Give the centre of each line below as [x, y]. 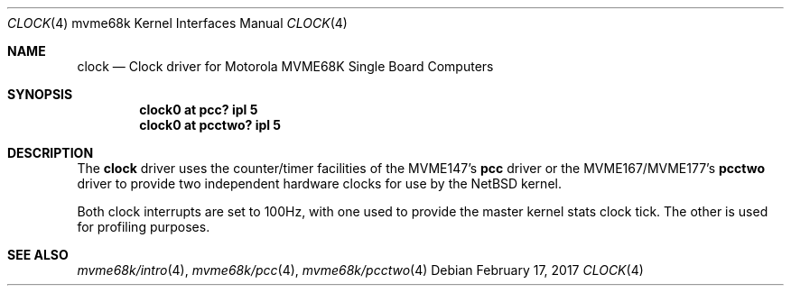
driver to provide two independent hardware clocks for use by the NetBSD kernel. [319, 183]
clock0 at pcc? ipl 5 [199, 110]
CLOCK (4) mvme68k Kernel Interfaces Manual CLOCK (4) [177, 23]
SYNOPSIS [40, 94]
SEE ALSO [38, 255]
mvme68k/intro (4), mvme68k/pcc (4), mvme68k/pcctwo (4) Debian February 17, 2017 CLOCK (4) [360, 270]
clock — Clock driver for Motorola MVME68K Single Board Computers [285, 66]
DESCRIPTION [51, 153]
